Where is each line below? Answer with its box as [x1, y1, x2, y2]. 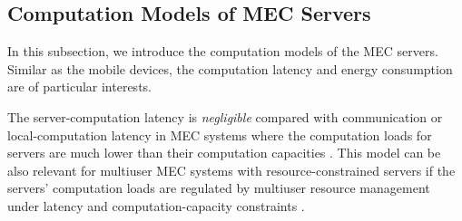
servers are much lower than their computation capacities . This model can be [7, 143, 441, 162]
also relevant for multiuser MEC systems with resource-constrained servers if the [7, 160, 456, 179]
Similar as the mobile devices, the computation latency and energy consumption [7, 59, 453, 78]
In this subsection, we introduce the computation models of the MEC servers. [7, 42, 438, 61]
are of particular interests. [7, 77, 152, 96]
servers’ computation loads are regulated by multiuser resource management [7, 178, 430, 197]
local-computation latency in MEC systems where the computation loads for [7, 125, 432, 144]
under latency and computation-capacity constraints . [7, 196, 305, 215]
